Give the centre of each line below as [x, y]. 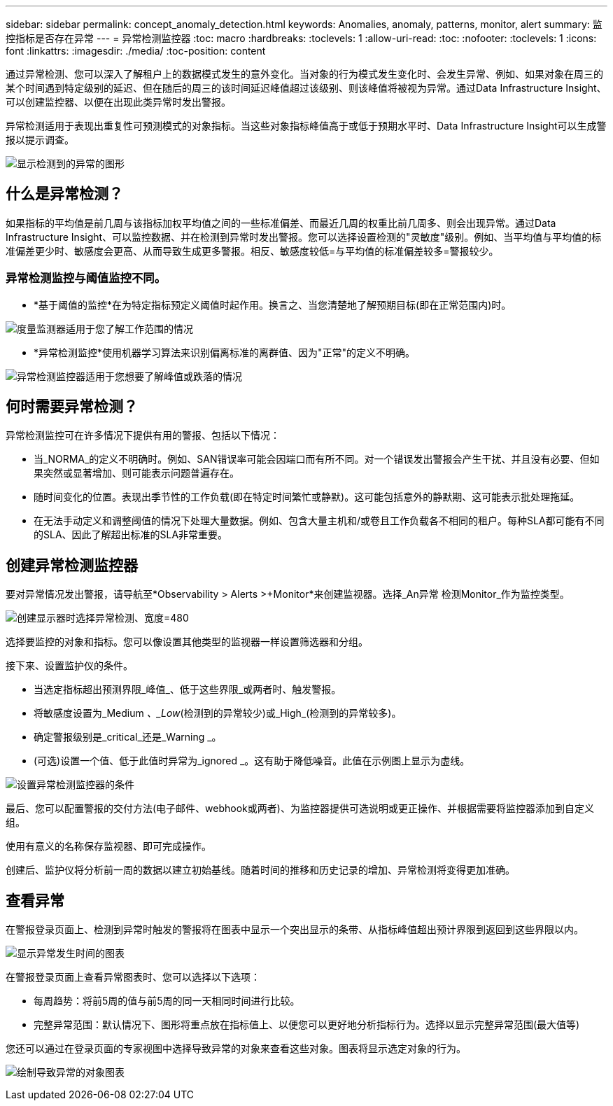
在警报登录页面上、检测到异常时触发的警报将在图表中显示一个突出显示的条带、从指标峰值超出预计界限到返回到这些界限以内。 [295, 930]
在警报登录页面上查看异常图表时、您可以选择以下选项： [133, 977]
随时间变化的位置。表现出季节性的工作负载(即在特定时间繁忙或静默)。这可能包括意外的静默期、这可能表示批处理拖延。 [307, 497]
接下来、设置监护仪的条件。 [69, 666]
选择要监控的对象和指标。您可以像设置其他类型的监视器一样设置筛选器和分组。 [187, 642]
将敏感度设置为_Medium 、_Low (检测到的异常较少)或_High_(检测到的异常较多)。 [218, 713]
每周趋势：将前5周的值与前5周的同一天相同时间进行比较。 [167, 1001]
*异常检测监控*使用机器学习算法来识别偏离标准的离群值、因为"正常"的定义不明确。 [225, 352]
